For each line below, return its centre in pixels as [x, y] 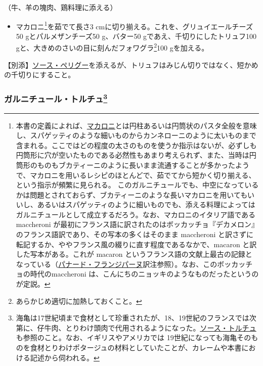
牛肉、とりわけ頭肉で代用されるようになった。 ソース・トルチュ [150, 327]
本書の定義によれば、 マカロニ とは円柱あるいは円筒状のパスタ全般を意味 [136, 125]
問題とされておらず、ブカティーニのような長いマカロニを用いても [139, 194]
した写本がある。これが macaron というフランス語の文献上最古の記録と [134, 254]
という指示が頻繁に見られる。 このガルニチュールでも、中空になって [130, 185]
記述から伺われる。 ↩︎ [65, 357]
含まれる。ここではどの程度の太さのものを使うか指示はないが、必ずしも [136, 145]
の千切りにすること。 [40, 75]
